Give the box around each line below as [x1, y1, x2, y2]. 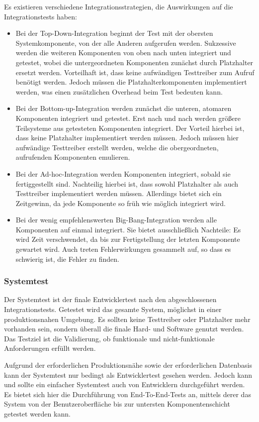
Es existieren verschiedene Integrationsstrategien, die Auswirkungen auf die [4, 1, 233, 11]
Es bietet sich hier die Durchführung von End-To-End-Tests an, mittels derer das [4, 389, 251, 399]
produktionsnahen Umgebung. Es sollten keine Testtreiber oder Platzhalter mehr [4, 314, 251, 324]
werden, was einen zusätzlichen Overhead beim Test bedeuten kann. [15, 86, 223, 97]
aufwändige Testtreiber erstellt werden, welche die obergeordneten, [15, 142, 219, 152]
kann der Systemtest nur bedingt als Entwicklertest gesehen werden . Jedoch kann [4, 369, 253, 380]
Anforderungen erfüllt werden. [4, 343, 96, 353]
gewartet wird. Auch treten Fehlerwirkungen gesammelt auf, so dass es [15, 244, 231, 254]
